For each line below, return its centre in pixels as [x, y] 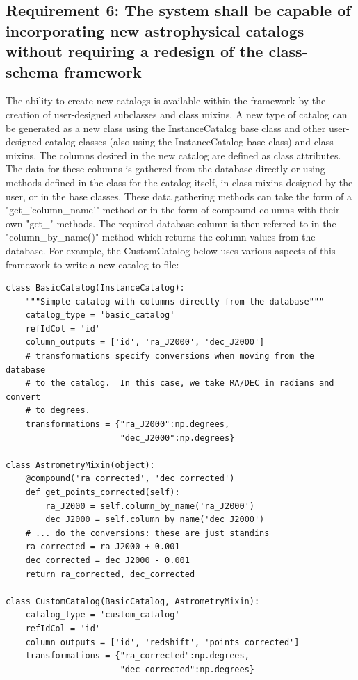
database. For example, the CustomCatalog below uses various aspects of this [171, 250]
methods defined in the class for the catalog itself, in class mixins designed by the [179, 182]
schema [32, 71]
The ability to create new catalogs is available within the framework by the [166, 100]
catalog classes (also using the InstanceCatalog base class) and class [189, 141]
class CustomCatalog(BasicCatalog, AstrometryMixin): [133, 601]
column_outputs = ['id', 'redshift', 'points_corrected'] [162, 642]
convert [23, 397]
